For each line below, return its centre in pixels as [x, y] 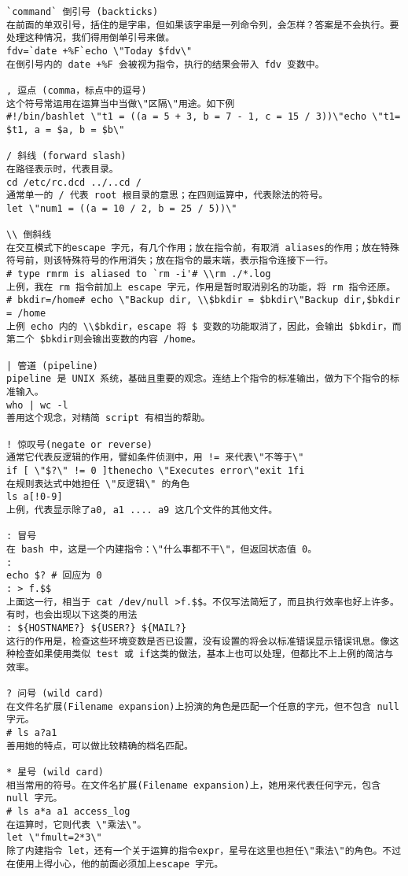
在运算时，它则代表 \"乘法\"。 [77, 824]
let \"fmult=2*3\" [54, 838]
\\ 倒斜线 [29, 235]
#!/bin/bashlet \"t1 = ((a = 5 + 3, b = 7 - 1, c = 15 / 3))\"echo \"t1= [204, 117]
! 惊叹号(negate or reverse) [80, 444]
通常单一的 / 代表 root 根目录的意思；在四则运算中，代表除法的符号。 [167, 196]
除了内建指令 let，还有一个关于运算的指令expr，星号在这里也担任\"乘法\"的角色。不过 [204, 851]
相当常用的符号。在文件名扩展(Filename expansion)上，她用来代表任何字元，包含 [194, 785]
